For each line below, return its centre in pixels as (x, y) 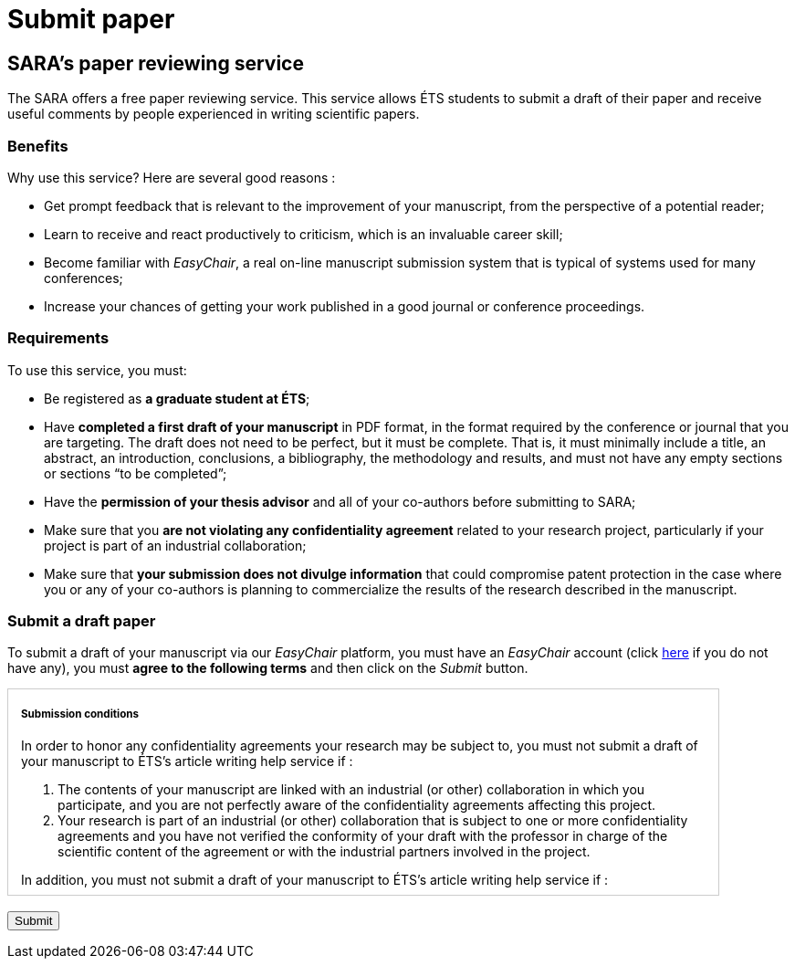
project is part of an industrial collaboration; (175, 545)
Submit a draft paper (82, 621)
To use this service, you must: (97, 370)
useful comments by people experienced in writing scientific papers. (214, 114)
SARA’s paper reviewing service (156, 63)
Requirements (58, 338)
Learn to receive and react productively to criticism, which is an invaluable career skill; (303, 234)
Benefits (38, 146)
